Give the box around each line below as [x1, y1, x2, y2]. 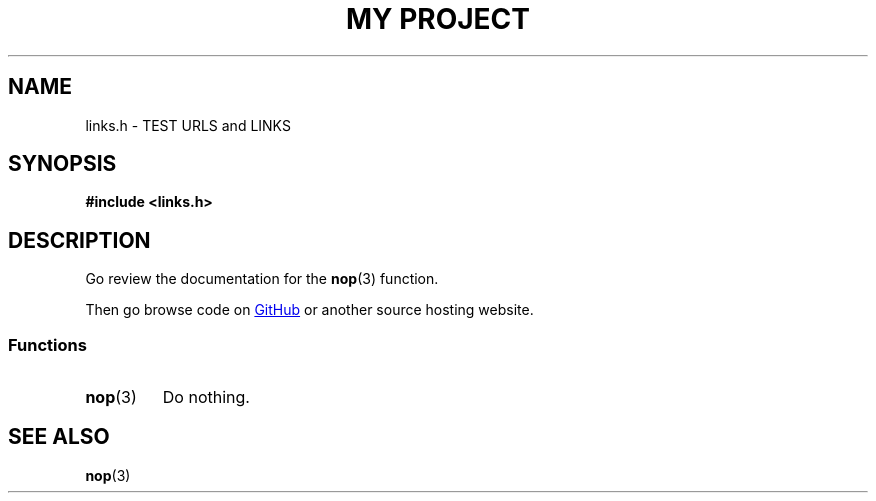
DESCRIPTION [8, 227, 151, 253]
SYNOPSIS [8, 151, 117, 177]
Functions [8, 334, 87, 355]
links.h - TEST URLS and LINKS [85, 116, 291, 134]
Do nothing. [162, 387, 250, 408]
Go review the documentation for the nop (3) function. [85, 270, 439, 288]
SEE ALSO [8, 424, 110, 450]
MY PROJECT [345, 2, 531, 36]
